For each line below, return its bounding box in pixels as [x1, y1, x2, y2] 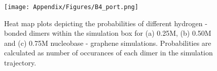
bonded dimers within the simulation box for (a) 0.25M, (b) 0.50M [4, 28, 211, 38]
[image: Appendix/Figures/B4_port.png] [4, 4, 138, 11]
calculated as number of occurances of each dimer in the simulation [4, 47, 213, 58]
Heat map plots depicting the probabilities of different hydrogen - [4, 18, 207, 28]
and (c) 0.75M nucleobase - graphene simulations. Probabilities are [4, 37, 211, 48]
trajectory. [4, 57, 37, 68]
